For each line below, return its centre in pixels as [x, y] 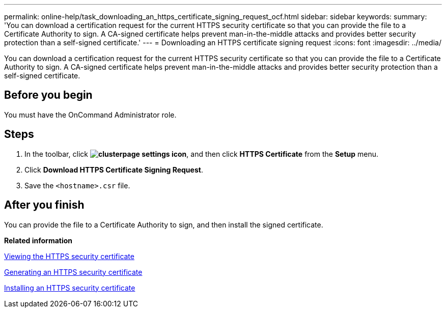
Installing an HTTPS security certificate [70, 288]
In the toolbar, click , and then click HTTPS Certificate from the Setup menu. [202, 154]
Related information [38, 240]
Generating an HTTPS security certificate [73, 272]
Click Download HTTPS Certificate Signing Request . [114, 169]
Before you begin [48, 95]
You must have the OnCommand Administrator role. [90, 115]
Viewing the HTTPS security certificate [69, 256]
